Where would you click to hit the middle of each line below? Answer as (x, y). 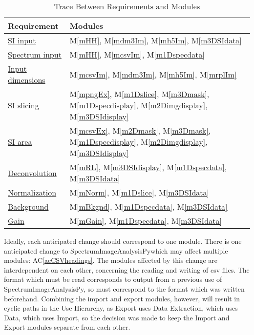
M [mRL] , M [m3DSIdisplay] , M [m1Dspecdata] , (148, 167)
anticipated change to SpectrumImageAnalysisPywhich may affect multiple (116, 250)
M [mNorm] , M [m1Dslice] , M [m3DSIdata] (139, 192)
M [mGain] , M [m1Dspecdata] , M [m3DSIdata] (146, 221)
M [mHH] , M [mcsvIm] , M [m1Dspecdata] (137, 54)
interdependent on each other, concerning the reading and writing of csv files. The (127, 269)
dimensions (27, 80)
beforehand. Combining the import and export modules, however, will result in (122, 298)
